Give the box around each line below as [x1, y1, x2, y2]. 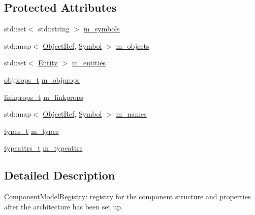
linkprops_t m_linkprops [4, 91, 83, 102]
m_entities [72, 57, 106, 68]
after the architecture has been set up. [4, 201, 123, 211]
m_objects [116, 40, 149, 51]
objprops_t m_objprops [4, 74, 80, 85]
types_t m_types [4, 125, 59, 136]
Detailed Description [4, 167, 115, 183]
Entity [38, 57, 58, 68]
